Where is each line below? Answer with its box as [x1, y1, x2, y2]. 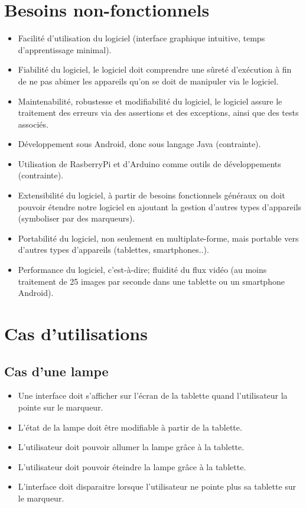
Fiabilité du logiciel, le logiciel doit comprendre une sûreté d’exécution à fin [18, 63, 292, 76]
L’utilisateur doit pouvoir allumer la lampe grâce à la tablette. [18, 441, 245, 453]
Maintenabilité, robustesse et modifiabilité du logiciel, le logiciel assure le [18, 95, 282, 107]
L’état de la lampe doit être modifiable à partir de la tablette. [18, 421, 242, 433]
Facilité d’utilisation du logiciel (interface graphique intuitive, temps [18, 32, 265, 44]
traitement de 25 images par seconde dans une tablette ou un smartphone [18, 275, 285, 287]
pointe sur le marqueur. [18, 400, 103, 413]
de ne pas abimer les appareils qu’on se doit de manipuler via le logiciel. [18, 74, 279, 87]
